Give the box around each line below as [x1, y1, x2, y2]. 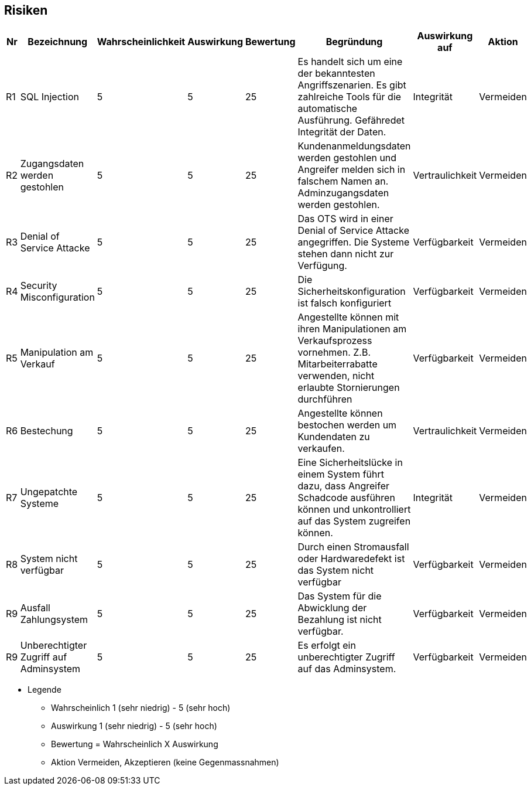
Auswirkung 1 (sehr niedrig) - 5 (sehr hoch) [51, 720, 217, 731]
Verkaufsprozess [297, 334, 372, 346]
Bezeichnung [28, 35, 88, 47]
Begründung [326, 35, 383, 47]
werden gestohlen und [297, 151, 397, 164]
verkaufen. [297, 442, 345, 454]
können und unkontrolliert [297, 503, 411, 515]
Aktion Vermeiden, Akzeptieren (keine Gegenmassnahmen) [51, 757, 279, 767]
